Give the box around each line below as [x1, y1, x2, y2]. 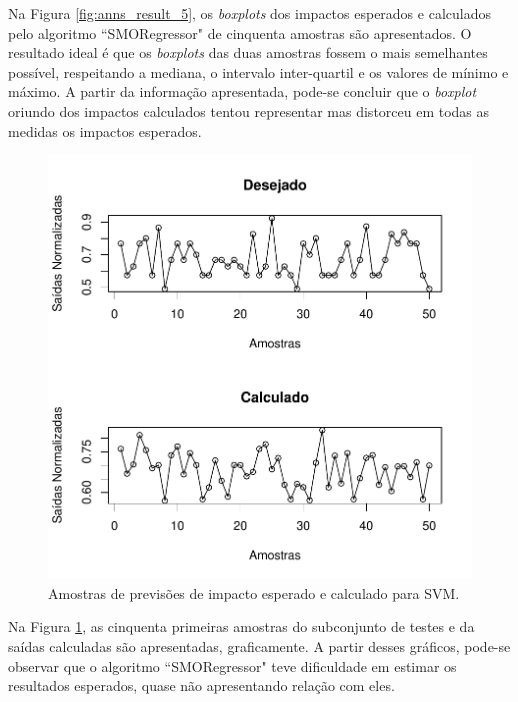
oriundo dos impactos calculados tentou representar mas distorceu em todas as [8, 100, 490, 121]
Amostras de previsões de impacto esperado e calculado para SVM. [48, 582, 460, 603]
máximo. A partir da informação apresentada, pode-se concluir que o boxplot [8, 81, 477, 102]
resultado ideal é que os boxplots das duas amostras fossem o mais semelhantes [8, 42, 488, 63]
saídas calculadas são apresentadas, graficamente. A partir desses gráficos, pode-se [8, 635, 511, 656]
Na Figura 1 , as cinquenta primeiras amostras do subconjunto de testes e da [8, 616, 475, 637]
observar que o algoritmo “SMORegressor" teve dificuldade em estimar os [8, 655, 457, 676]
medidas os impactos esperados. [8, 120, 202, 141]
